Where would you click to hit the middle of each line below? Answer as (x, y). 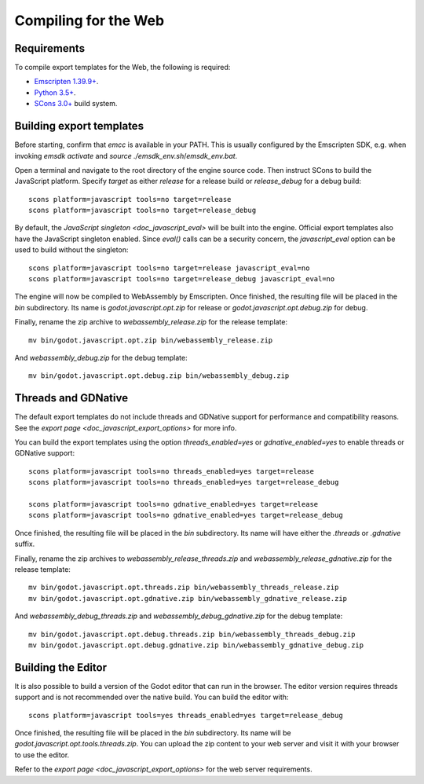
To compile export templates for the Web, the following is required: (122, 68)
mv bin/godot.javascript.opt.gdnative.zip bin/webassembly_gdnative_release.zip (188, 598)
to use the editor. (42, 755)
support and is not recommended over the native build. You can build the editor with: (152, 697)
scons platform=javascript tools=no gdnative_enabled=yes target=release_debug (186, 515)
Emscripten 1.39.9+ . (66, 82)
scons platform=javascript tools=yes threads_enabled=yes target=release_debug (186, 715)
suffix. (25, 544)
